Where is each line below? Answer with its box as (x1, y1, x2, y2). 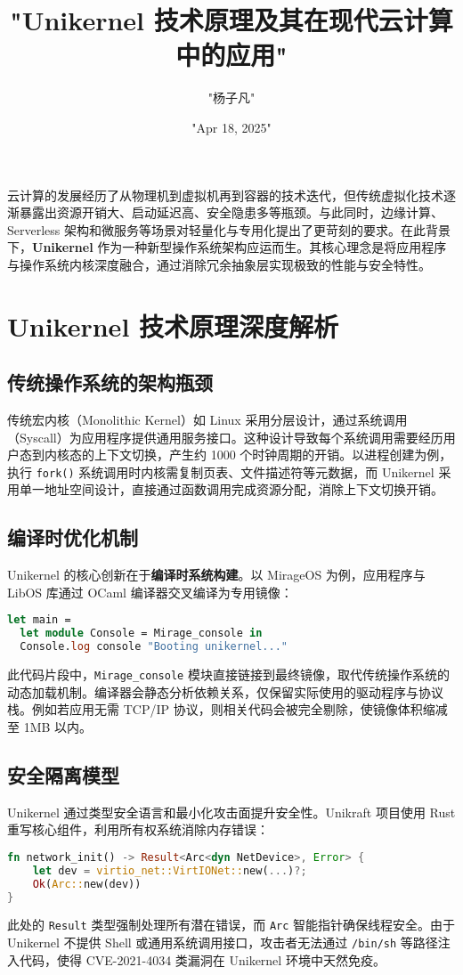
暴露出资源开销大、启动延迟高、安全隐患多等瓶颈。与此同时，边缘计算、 (19, 203, 443, 222)
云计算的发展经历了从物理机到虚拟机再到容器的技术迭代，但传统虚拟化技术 (7, 185, 443, 204)
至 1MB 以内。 (7, 717, 93, 735)
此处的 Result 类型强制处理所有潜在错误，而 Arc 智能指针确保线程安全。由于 (7, 915, 456, 934)
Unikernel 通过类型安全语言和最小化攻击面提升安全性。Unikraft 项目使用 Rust (7, 802, 456, 821)
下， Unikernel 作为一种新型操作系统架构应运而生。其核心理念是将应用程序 (7, 238, 447, 256)
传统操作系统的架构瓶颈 (7, 369, 213, 396)
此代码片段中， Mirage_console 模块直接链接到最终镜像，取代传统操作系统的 (7, 665, 450, 684)
